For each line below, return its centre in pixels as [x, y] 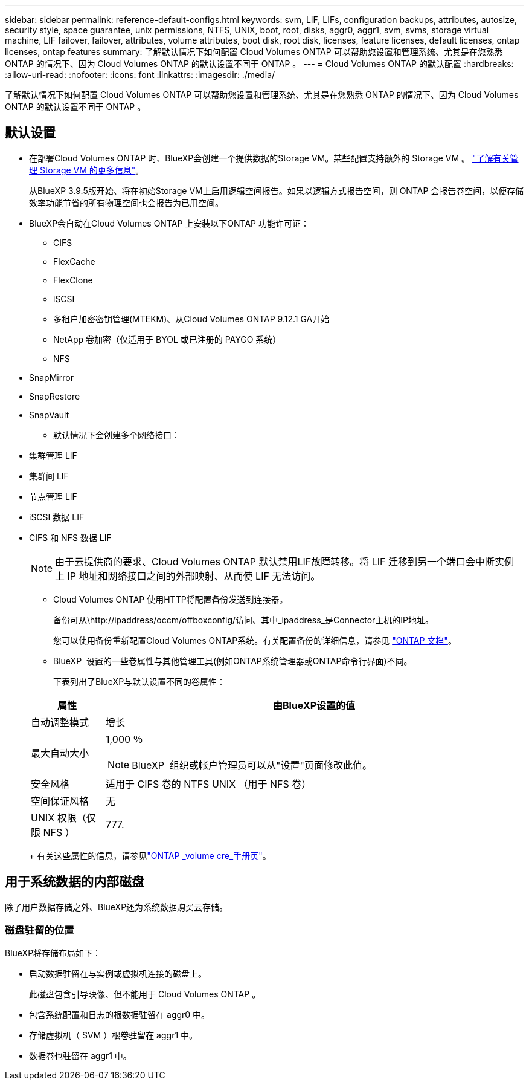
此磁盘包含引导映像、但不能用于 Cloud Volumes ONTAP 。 [145, 994]
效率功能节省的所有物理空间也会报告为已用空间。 [126, 202]
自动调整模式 [60, 722]
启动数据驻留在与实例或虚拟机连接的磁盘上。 [118, 974]
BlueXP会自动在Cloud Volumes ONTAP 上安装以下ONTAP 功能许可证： [169, 223]
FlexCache [74, 261]
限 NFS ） [53, 832]
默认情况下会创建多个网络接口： [117, 435]
